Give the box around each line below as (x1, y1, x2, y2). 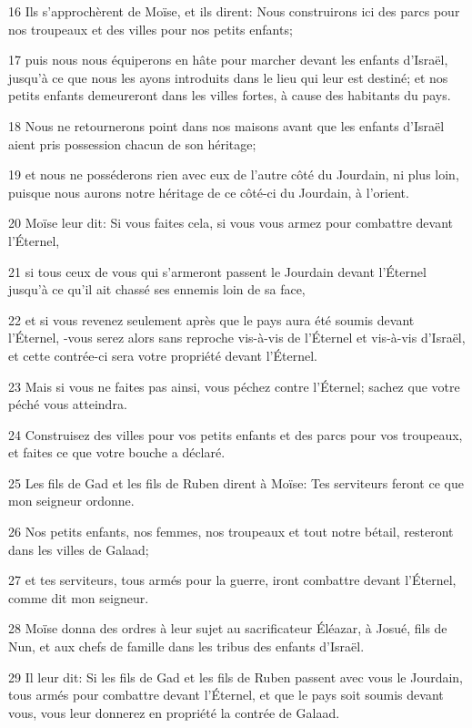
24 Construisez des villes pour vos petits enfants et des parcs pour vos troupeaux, (8, 425, 463, 444)
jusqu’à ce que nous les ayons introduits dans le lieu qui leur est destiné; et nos (8, 67, 448, 87)
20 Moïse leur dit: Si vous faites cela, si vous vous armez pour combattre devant (8, 213, 454, 232)
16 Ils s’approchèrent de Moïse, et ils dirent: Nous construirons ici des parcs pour (8, 2, 460, 20)
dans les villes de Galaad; (8, 539, 149, 559)
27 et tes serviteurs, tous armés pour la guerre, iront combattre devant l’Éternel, (8, 570, 457, 590)
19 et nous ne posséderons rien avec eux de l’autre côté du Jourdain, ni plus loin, (8, 165, 459, 184)
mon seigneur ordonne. (8, 491, 135, 510)
